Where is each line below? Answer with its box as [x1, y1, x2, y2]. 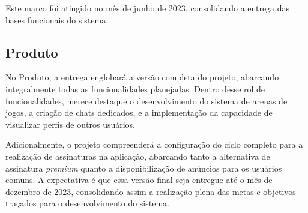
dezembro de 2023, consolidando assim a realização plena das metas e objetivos [5, 185, 296, 197]
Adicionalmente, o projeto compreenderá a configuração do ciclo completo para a [5, 138, 303, 151]
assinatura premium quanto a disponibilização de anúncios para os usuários [5, 161, 282, 174]
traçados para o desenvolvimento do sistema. [5, 197, 169, 209]
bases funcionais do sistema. [5, 13, 109, 26]
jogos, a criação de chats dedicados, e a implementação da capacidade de [5, 106, 273, 119]
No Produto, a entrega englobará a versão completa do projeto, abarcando [5, 71, 279, 83]
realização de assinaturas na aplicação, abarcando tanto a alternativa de [5, 149, 270, 162]
